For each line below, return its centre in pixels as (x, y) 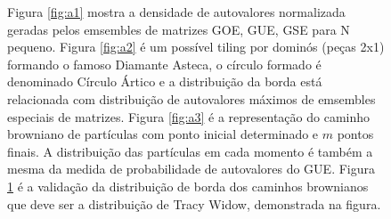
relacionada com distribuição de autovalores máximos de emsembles (191, 98)
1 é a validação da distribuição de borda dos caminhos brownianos (188, 186)
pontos (355, 134)
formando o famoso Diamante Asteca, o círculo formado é (164, 64)
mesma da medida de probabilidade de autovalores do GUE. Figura (191, 169)
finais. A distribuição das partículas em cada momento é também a (190, 151)
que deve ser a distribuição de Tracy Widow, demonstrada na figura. (194, 203)
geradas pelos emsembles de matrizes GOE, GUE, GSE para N (179, 29)
